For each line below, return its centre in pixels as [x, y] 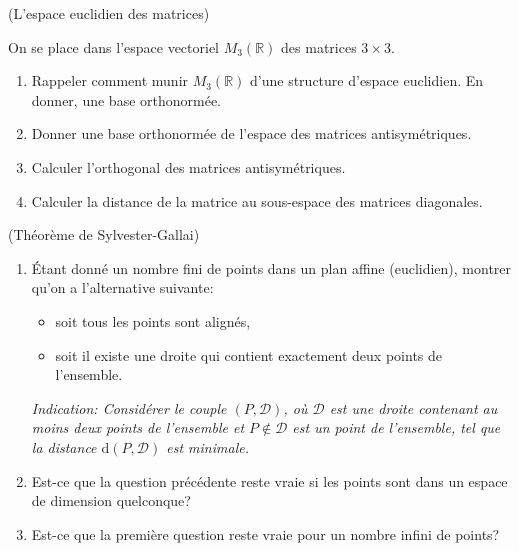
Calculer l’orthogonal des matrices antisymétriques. [188, 166]
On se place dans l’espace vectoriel [114, 46]
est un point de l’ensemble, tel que [396, 427]
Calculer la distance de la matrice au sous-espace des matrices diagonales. [257, 200]
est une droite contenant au [413, 407]
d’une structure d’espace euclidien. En [367, 80]
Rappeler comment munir [110, 80]
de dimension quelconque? [111, 500]
